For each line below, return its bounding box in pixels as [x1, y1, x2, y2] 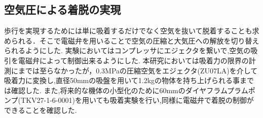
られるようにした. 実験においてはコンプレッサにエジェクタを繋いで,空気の [4, 45, 251, 56]
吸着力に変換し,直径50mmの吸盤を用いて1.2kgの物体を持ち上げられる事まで [4, 75, 254, 86]
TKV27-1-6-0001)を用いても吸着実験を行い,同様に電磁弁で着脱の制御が [21, 95, 254, 105]
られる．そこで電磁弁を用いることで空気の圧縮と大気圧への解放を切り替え [11, 35, 259, 46]
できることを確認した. [4, 104, 77, 115]
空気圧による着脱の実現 [4, 2, 121, 17]
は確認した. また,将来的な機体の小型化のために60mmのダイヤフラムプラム [4, 85, 248, 95]
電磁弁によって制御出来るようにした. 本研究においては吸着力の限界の [18, 55, 249, 65]
